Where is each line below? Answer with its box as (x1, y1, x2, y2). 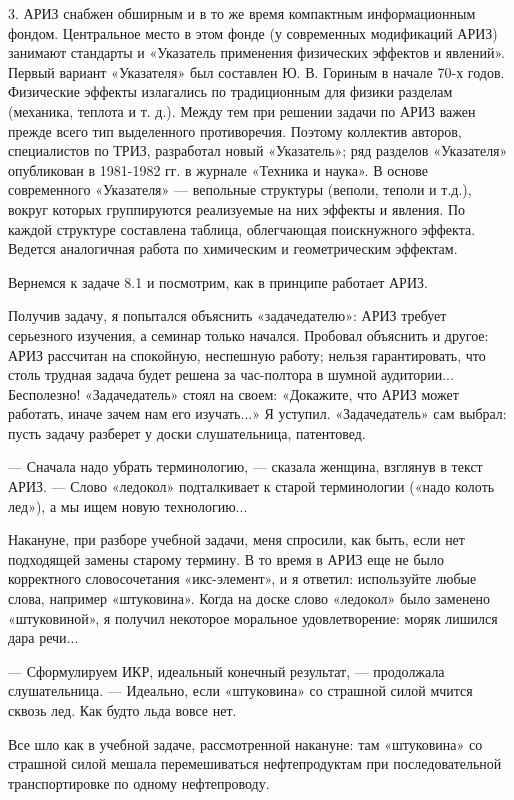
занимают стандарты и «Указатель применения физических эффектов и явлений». (8, 42, 505, 63)
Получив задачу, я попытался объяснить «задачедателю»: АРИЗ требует (8, 305, 447, 326)
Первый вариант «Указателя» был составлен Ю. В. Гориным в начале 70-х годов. (8, 61, 505, 82)
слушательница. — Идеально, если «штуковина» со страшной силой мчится (8, 680, 473, 701)
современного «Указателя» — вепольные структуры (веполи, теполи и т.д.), (8, 179, 472, 200)
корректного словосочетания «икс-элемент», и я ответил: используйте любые (8, 568, 477, 589)
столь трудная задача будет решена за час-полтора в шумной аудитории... (8, 364, 454, 385)
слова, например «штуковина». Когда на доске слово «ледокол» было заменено (8, 588, 491, 609)
